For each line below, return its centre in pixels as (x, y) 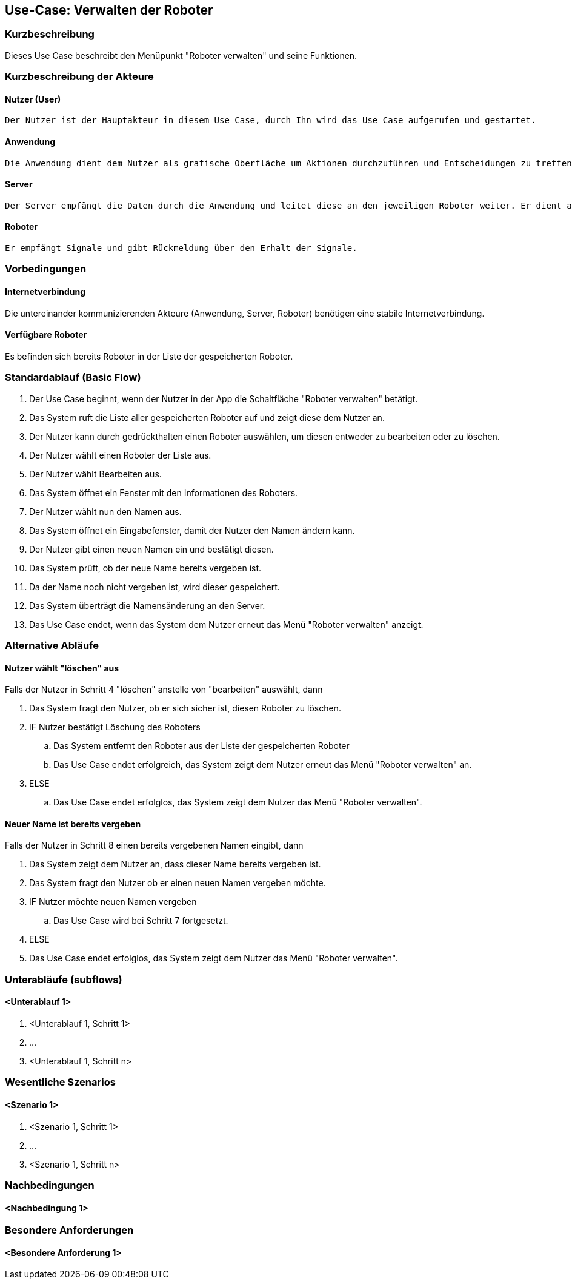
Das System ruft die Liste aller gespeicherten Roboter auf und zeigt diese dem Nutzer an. (207, 417)
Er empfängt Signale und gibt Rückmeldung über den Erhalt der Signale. (181, 248)
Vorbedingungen (46, 269)
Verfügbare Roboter (46, 335)
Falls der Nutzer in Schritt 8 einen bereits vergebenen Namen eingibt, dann (154, 845)
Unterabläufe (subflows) (64, 979)
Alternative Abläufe (52, 645)
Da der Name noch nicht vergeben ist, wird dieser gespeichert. (155, 587)
